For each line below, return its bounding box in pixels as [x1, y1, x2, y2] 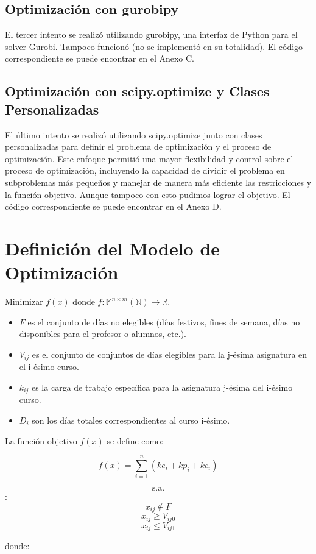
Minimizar [5, 295, 43, 308]
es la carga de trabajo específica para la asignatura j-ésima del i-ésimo [31, 380, 293, 393]
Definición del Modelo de [5, 235, 220, 260]
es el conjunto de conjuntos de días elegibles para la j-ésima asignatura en [32, 347, 307, 360]
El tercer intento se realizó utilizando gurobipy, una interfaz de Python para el [5, 28, 298, 41]
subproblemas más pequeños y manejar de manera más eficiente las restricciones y [5, 176, 312, 188]
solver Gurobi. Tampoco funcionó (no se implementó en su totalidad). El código [5, 40, 303, 52]
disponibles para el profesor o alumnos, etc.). [19, 327, 187, 340]
